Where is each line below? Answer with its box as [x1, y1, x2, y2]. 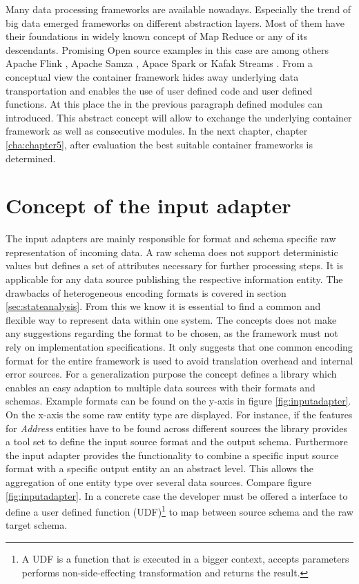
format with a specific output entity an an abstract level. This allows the [6, 461, 314, 476]
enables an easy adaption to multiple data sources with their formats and [6, 380, 316, 394]
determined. [6, 150, 56, 165]
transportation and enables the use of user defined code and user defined [6, 83, 313, 97]
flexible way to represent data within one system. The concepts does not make [6, 312, 337, 327]
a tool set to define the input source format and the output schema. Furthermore [6, 434, 348, 449]
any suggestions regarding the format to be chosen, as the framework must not [6, 326, 338, 340]
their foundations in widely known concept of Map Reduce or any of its [6, 29, 308, 43]
